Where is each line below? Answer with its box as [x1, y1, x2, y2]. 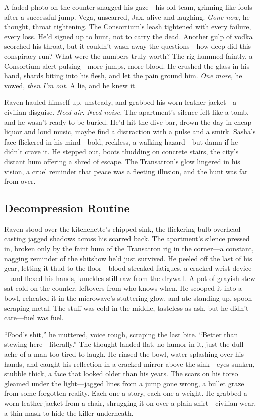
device [232, 263, 252, 273]
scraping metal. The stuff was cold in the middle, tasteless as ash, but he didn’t [4, 302, 249, 313]
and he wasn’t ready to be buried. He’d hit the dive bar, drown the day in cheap [4, 116, 252, 127]
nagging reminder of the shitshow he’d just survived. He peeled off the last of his [4, 253, 252, 263]
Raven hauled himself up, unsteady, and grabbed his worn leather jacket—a [4, 97, 237, 107]
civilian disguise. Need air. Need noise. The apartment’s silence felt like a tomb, [4, 106, 249, 117]
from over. [4, 176, 36, 186]
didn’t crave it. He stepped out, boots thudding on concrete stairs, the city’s [4, 146, 239, 157]
